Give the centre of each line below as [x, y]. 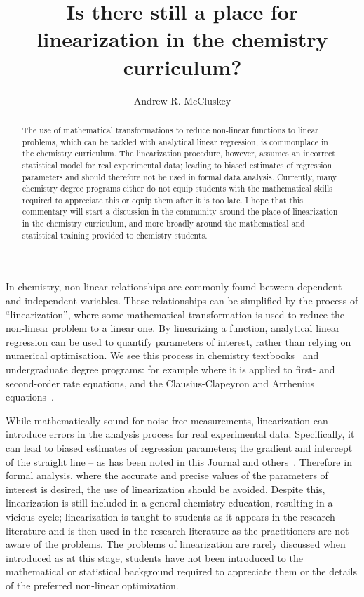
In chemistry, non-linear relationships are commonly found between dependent [174, 287]
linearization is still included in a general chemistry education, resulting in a [169, 503]
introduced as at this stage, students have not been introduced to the [154, 557]
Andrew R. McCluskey [182, 100]
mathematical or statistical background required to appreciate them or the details [181, 571]
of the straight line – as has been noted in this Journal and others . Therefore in [179, 461]
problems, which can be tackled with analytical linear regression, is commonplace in [175, 141]
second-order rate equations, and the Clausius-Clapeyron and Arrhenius [160, 383]
